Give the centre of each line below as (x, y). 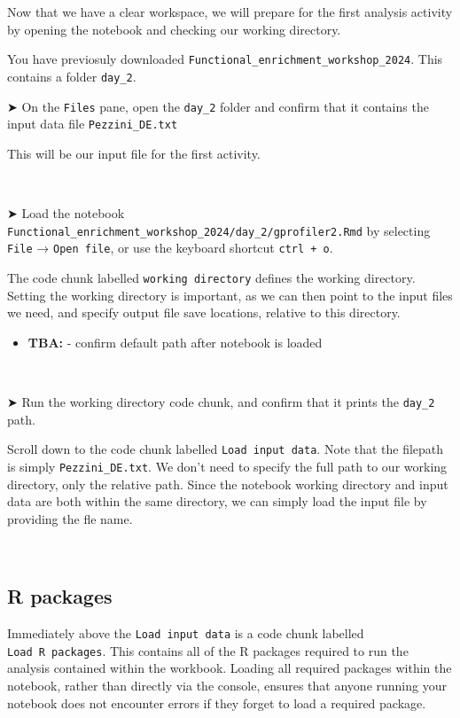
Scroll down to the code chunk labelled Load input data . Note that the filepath (226, 449)
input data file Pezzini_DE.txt (93, 124)
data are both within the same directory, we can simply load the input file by (217, 501)
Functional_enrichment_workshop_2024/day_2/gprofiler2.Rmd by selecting (219, 230)
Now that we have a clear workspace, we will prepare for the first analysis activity (230, 12)
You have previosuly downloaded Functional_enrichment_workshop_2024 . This (225, 59)
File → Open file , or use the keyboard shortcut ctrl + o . (170, 248)
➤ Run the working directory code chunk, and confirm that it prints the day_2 (221, 401)
